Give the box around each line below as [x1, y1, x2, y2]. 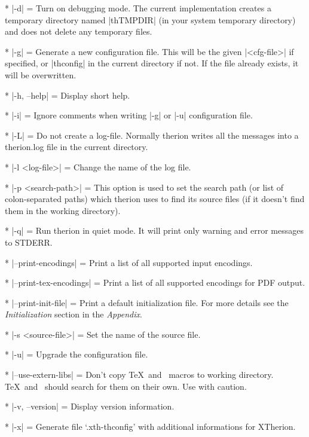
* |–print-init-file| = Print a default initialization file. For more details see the [5, 296, 289, 308]
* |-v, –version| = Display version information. [5, 400, 175, 412]
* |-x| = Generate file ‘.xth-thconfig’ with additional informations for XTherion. [5, 420, 296, 432]
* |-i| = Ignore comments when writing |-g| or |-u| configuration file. [5, 109, 253, 121]
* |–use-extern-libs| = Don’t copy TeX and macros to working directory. [5, 368, 274, 381]
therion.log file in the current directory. [5, 140, 148, 153]
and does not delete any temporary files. [5, 25, 152, 38]
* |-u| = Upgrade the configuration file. [5, 348, 148, 360]
